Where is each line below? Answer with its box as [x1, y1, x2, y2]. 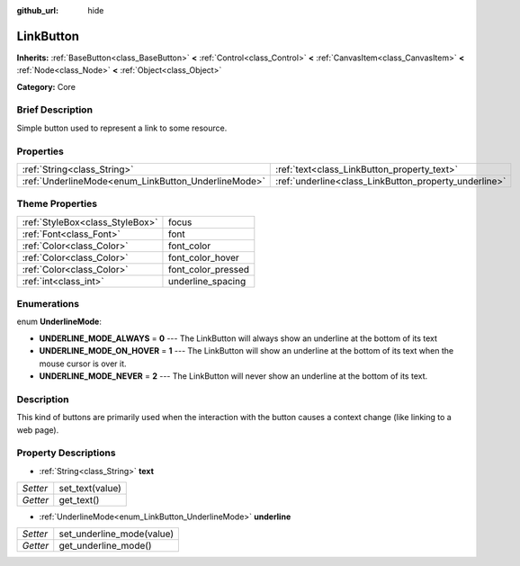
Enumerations [16, 298, 80, 310]
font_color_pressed [167, 263, 250, 275]
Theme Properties [16, 198, 98, 211]
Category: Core [16, 81, 76, 92]
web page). [16, 424, 59, 436]
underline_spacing [167, 274, 247, 287]
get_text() [58, 494, 100, 507]
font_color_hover [167, 251, 240, 264]
